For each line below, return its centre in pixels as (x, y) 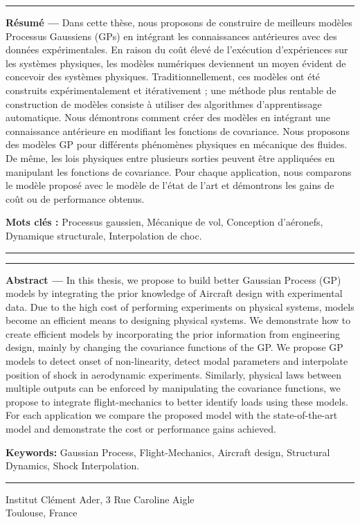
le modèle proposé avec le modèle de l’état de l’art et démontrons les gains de (170, 185)
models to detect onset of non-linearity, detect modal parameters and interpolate (177, 361)
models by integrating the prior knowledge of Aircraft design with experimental (174, 293)
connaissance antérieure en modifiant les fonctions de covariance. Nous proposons (178, 130)
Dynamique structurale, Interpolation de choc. (104, 235)
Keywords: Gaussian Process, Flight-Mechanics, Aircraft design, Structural (168, 452)
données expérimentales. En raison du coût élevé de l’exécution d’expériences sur (177, 49)
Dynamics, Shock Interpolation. (73, 466)
